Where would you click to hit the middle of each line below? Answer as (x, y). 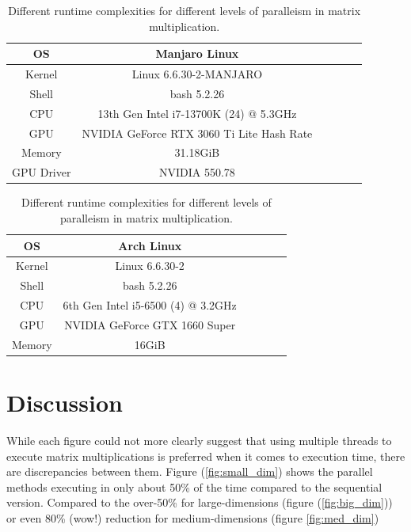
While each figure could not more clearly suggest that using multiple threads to (199, 440)
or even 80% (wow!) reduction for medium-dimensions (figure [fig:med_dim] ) (193, 517)
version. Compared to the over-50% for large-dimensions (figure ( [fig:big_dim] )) (200, 502)
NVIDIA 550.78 (197, 172)
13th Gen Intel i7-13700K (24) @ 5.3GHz (197, 113)
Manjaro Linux (197, 53)
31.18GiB (197, 152)
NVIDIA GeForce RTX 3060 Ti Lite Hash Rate (197, 133)
